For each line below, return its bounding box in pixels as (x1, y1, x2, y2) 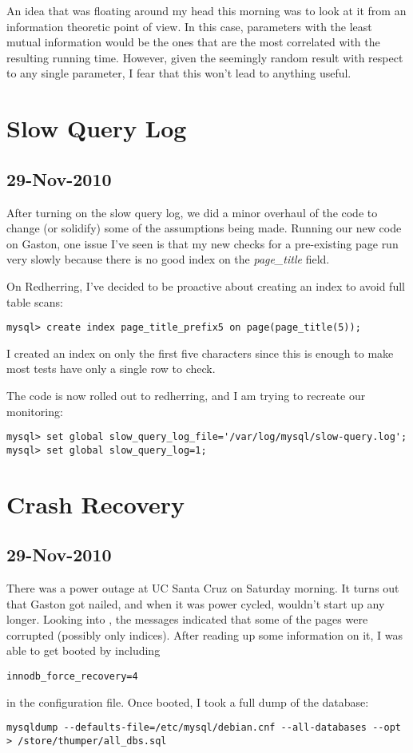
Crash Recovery (6, 487, 185, 520)
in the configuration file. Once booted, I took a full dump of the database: (6, 693, 369, 710)
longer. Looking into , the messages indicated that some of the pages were (6, 611, 368, 628)
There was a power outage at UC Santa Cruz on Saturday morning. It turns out (6, 580, 399, 596)
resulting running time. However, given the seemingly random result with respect (6, 49, 403, 65)
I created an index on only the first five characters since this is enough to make (6, 344, 394, 361)
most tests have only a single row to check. (6, 360, 216, 377)
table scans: (6, 293, 63, 310)
